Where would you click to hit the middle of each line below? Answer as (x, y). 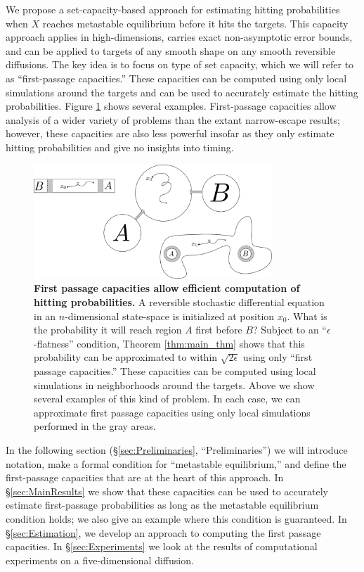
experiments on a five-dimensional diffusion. (100, 560)
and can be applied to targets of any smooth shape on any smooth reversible (171, 50)
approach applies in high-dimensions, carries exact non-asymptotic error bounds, (179, 37)
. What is (307, 316)
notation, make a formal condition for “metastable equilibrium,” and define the (176, 463)
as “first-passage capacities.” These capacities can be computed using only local (176, 78)
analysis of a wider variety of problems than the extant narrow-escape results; (173, 119)
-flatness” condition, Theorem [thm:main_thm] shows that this (169, 343)
